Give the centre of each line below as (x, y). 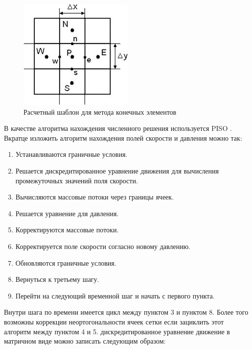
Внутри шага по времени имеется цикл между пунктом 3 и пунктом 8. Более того (126, 312)
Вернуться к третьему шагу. (57, 279)
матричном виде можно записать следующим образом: (85, 341)
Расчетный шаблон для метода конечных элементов (100, 112)
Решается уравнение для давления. (67, 213)
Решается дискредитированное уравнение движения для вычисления (117, 170)
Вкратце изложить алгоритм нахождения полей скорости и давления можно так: (123, 137)
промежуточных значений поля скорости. (77, 180)
